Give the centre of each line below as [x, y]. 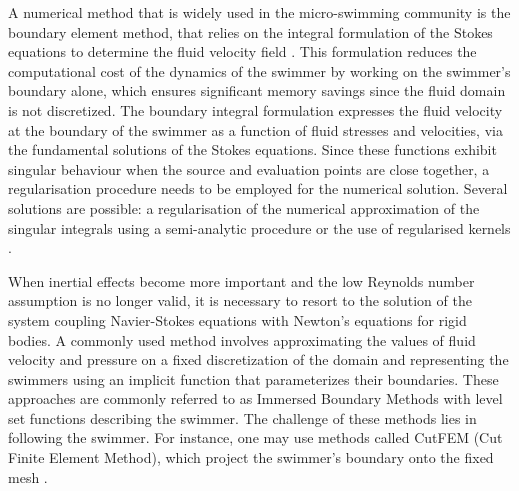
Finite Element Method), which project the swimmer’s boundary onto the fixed [251, 457]
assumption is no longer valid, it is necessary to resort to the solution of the [240, 300]
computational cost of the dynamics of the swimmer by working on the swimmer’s [259, 70]
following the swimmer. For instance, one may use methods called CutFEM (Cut [255, 437]
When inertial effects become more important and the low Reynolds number [241, 280]
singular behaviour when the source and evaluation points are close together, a [249, 168]
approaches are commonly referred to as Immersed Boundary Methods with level [255, 398]
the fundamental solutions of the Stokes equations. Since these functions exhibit [252, 149]
